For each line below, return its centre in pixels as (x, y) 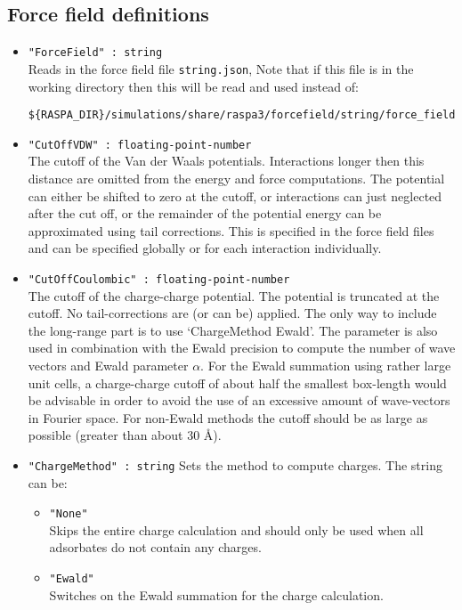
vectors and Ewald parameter (108, 366)
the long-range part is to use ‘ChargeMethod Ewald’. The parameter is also (233, 330)
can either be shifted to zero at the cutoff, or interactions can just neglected (235, 195)
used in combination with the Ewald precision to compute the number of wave (242, 348)
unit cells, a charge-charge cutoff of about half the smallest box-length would (237, 382)
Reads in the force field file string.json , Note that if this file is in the (221, 68)
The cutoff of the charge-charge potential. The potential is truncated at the (234, 295)
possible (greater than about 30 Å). (125, 435)
